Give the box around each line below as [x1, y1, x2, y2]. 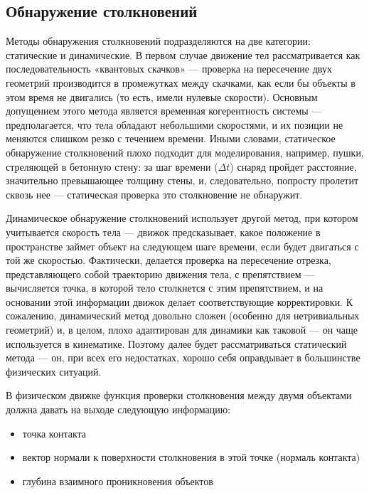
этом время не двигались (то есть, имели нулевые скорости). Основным [6, 89, 318, 104]
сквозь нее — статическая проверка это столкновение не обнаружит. [6, 186, 303, 201]
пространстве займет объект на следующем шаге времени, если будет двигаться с [6, 238, 359, 253]
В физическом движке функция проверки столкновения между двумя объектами [6, 388, 352, 403]
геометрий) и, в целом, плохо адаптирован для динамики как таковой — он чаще [6, 322, 358, 337]
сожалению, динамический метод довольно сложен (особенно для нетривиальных [6, 308, 360, 323]
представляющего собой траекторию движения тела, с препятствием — [6, 266, 315, 281]
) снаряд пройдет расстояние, [230, 159, 357, 174]
